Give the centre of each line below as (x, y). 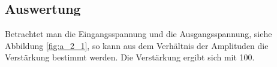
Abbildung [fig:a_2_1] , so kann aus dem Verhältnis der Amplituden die (137, 45)
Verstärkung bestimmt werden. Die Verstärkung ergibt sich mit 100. (130, 57)
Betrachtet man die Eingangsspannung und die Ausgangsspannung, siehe (138, 34)
